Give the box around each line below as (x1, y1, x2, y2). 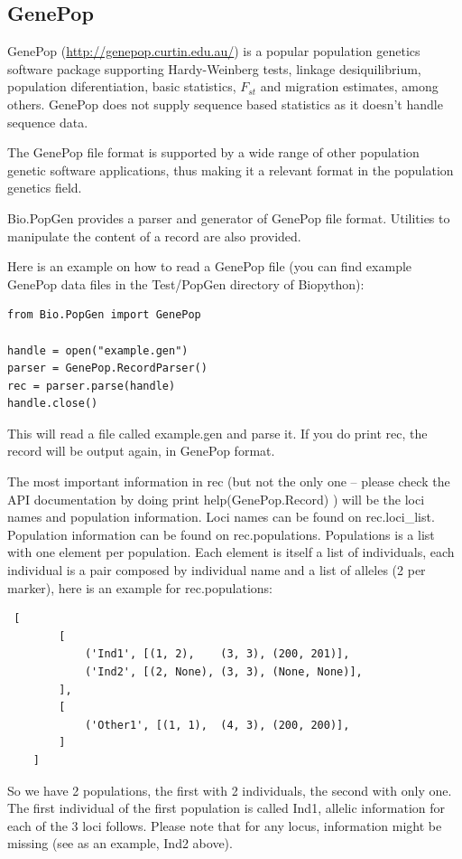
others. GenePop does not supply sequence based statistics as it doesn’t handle (7, 94, 443, 113)
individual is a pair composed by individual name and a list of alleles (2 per (7, 561, 426, 580)
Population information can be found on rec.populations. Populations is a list (7, 524, 435, 543)
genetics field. (7, 178, 82, 197)
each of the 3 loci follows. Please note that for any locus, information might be (7, 816, 442, 835)
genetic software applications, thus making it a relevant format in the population (7, 160, 454, 179)
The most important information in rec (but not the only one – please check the (7, 472, 450, 491)
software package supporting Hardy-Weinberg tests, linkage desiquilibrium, (7, 59, 421, 78)
